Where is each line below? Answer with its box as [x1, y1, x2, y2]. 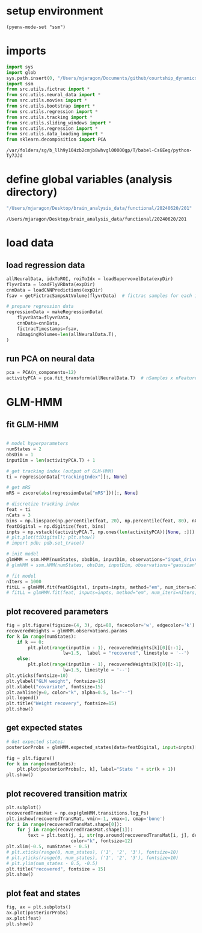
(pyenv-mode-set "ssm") [6, 24, 66, 30]
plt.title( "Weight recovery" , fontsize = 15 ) [6, 700, 117, 707]
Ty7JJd [6, 153, 23, 159]
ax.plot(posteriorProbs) [6, 910, 69, 916]
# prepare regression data [6, 304, 74, 310]
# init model [6, 551, 39, 557]
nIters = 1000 [6, 578, 42, 584]
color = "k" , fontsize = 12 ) [70, 838, 133, 844]
